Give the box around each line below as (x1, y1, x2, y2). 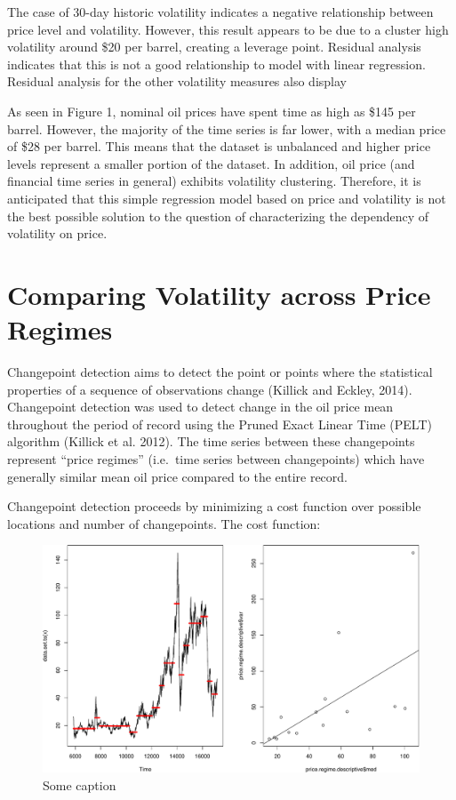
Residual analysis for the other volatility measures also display (7, 72, 347, 91)
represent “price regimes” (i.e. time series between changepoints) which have (7, 450, 425, 468)
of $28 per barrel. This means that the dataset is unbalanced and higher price (7, 137, 431, 156)
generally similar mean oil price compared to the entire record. (7, 467, 348, 485)
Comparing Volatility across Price (7, 276, 431, 312)
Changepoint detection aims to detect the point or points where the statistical (7, 363, 433, 381)
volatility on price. (7, 224, 108, 243)
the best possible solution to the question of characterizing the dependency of (7, 206, 429, 225)
